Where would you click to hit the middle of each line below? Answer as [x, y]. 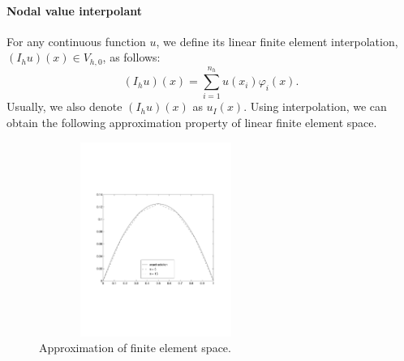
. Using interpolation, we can [315, 106]
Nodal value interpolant [75, 10]
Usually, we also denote [64, 106]
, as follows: [131, 57]
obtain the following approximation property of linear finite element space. [192, 122]
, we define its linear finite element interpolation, [277, 41]
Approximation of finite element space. [135, 348]
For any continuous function [76, 41]
